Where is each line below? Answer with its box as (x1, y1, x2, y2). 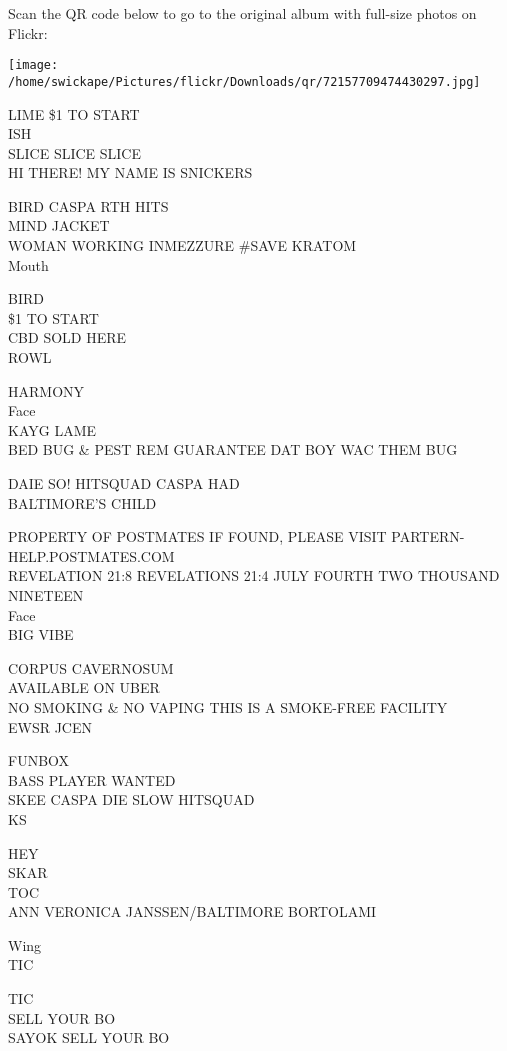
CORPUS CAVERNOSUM (8, 657, 174, 678)
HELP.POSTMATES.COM (8, 545, 175, 566)
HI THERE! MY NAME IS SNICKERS (8, 162, 253, 183)
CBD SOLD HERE (8, 327, 127, 348)
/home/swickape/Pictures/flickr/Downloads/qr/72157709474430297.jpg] (8, 74, 481, 89)
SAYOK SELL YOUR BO (8, 1027, 170, 1048)
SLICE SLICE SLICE (8, 142, 142, 163)
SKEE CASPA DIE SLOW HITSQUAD (8, 789, 255, 810)
